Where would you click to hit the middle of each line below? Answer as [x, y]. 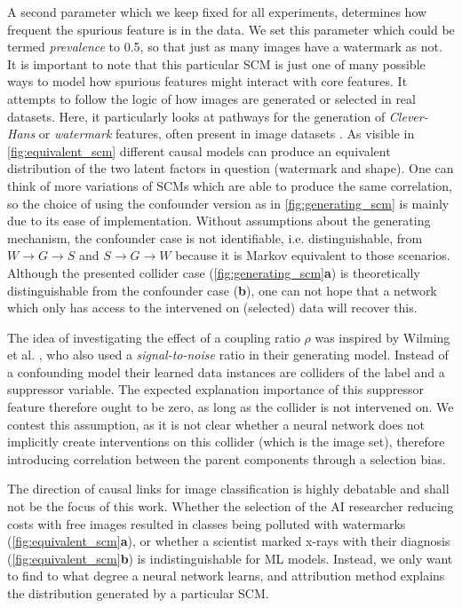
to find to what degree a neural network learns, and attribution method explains [226, 576]
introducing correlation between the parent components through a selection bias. [227, 458]
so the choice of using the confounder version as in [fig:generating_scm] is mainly [228, 203]
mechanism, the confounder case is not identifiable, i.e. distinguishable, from [215, 237]
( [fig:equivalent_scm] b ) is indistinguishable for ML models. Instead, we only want [230, 558]
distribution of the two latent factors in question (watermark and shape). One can [231, 168]
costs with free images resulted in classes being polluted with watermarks [207, 523]
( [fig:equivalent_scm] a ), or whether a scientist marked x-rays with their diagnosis [229, 541]
